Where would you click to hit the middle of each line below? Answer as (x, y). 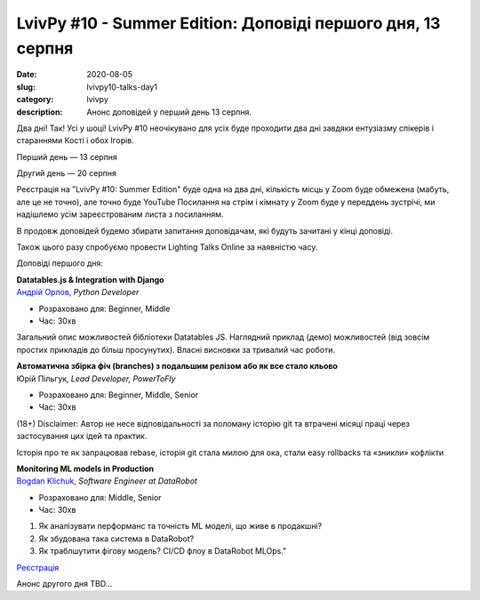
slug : (26, 87)
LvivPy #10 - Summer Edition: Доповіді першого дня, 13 (228, 23)
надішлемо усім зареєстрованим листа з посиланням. (120, 214)
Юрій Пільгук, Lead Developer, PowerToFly (96, 379)
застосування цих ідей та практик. (82, 436)
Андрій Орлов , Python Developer (78, 292)
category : (35, 100)
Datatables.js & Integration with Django (90, 279)
